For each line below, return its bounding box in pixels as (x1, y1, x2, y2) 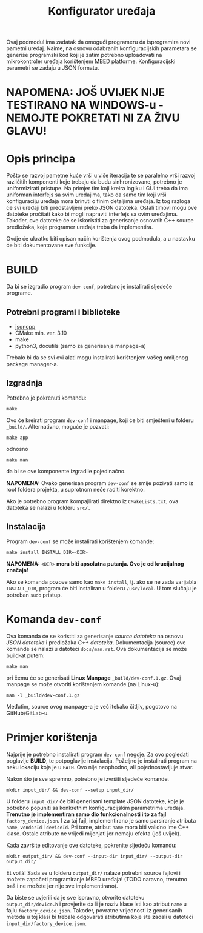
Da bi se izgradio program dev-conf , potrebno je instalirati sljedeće (6, 283, 173, 290)
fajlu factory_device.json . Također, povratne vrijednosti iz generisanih (6, 906, 183, 914)
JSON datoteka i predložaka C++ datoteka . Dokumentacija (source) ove (6, 638, 186, 646)
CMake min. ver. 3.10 (15, 329, 67, 337)
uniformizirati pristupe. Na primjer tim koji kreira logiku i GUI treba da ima (6, 185, 188, 192)
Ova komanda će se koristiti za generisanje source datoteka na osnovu (6, 632, 184, 640)
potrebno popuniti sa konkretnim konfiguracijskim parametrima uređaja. (6, 804, 185, 811)
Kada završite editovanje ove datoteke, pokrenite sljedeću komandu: (6, 841, 177, 849)
